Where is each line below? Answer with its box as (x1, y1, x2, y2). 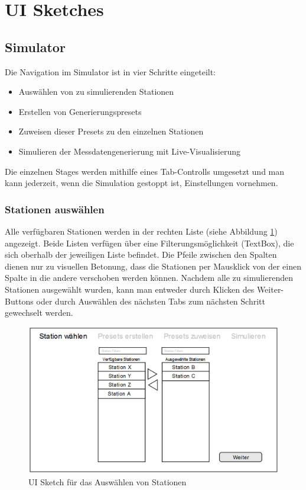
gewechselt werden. (5, 306, 73, 319)
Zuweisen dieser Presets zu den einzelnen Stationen (18, 125, 204, 137)
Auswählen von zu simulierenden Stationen (18, 85, 174, 98)
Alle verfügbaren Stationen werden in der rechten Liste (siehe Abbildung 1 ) (5, 225, 278, 237)
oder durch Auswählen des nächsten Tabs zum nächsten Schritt (36, 294, 265, 307)
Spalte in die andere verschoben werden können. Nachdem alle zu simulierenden (5, 271, 293, 284)
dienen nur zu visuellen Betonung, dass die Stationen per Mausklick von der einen (5, 260, 301, 272)
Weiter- (256, 283, 284, 295)
